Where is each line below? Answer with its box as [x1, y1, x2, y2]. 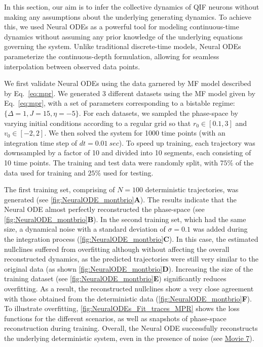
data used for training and [4, 167, 86, 178]
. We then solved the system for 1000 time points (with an [44, 127, 226, 138]
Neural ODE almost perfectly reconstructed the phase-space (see [4, 204, 205, 214]
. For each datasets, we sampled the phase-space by [79, 107, 238, 118]
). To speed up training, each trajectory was [119, 137, 255, 148]
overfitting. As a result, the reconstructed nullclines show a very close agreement [4, 283, 254, 294]
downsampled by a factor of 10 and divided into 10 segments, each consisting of [4, 147, 251, 158]
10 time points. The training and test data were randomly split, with [4, 157, 218, 167]
